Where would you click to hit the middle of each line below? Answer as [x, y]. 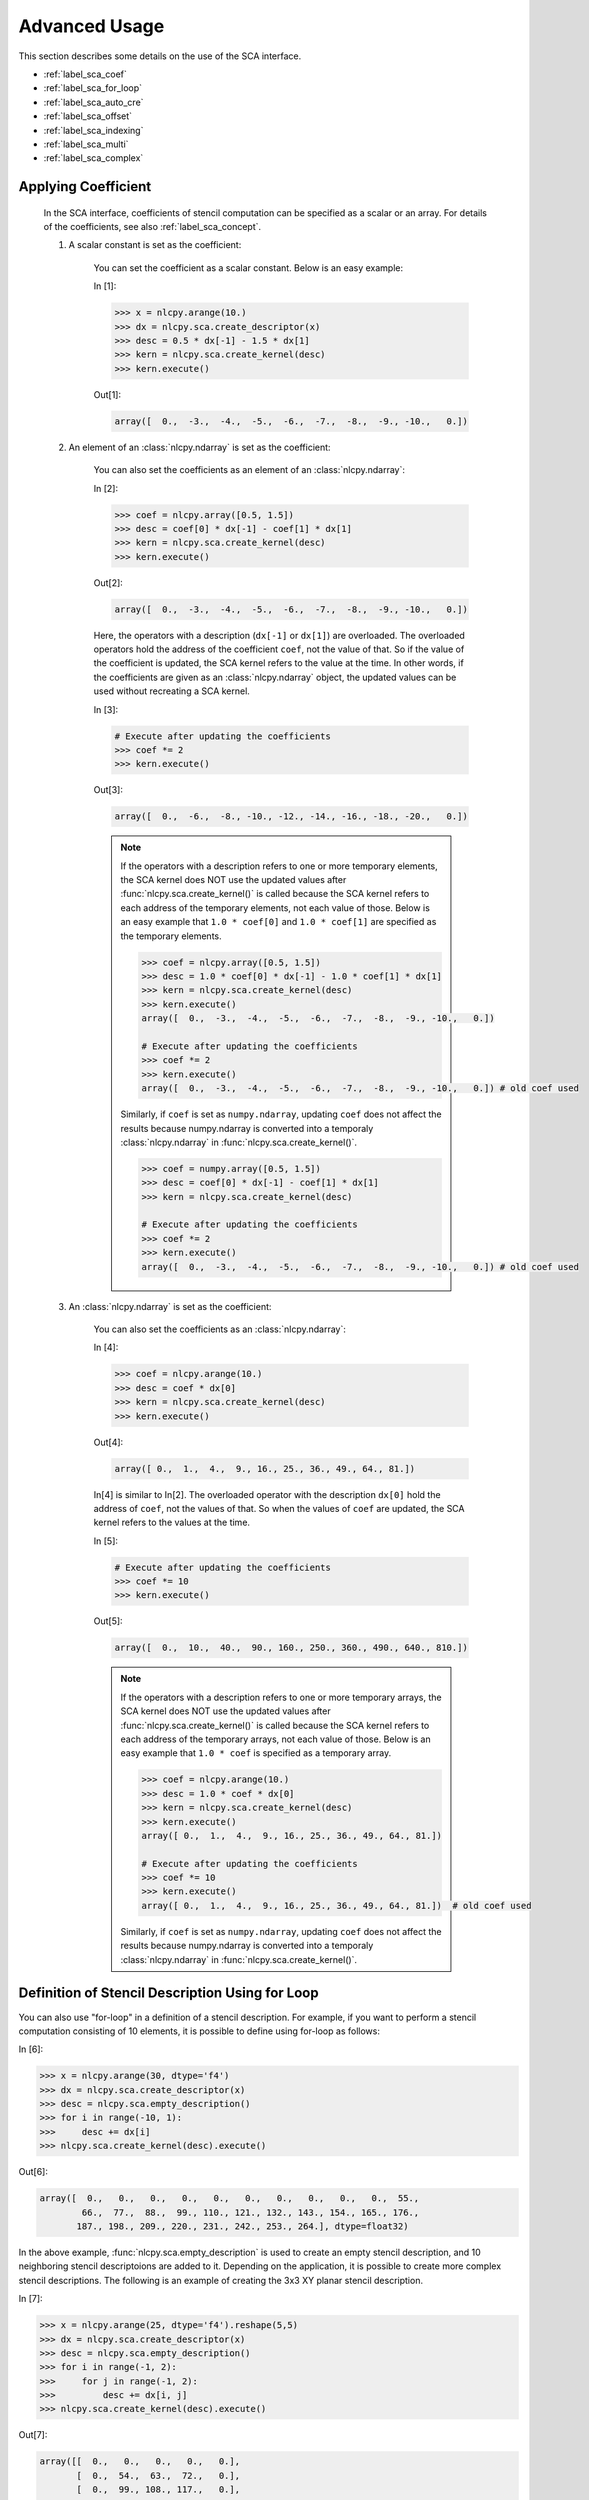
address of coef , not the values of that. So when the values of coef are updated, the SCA [279, 1508]
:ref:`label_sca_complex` [93, 158]
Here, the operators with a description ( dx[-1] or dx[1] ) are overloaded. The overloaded [279, 635]
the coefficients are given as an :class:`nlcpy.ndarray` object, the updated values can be [275, 677]
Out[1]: [107, 394]
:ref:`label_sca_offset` [88, 116]
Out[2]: [108, 582]
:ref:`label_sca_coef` [85, 74]
